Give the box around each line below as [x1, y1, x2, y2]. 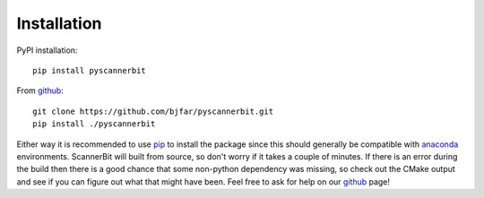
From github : [16, 85, 65, 96]
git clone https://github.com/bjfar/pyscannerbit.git [32, 106, 273, 116]
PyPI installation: [16, 45, 78, 56]
